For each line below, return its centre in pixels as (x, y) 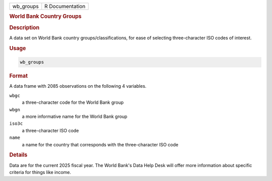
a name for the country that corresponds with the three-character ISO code (100, 144)
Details (18, 155)
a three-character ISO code (50, 130)
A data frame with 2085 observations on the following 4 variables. (78, 86)
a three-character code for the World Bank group (73, 102)
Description (24, 28)
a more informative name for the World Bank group (75, 116)
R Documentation (65, 6)
